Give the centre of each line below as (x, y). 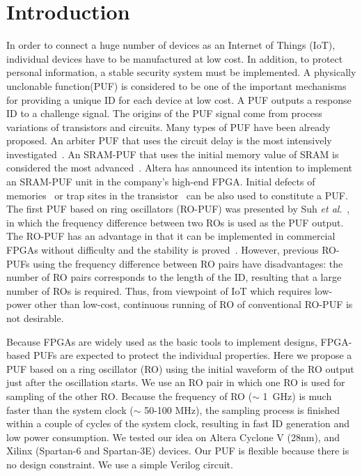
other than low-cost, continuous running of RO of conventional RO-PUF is (194, 304)
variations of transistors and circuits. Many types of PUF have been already (168, 126)
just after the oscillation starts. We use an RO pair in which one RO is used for (176, 382)
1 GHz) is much (297, 396)
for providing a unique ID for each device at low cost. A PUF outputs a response (179, 99)
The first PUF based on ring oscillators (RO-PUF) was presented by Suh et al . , (178, 209)
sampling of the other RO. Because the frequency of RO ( (129, 396)
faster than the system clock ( (70, 409)
